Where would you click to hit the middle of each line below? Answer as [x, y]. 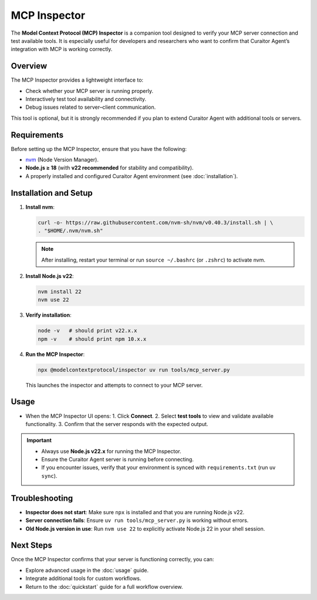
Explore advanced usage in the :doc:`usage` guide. [87, 570]
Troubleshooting [42, 498]
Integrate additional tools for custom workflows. [83, 578]
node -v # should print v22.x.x [87, 331]
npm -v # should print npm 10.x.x [92, 339]
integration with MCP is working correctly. [62, 49]
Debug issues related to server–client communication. [91, 107]
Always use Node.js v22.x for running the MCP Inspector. [111, 451]
